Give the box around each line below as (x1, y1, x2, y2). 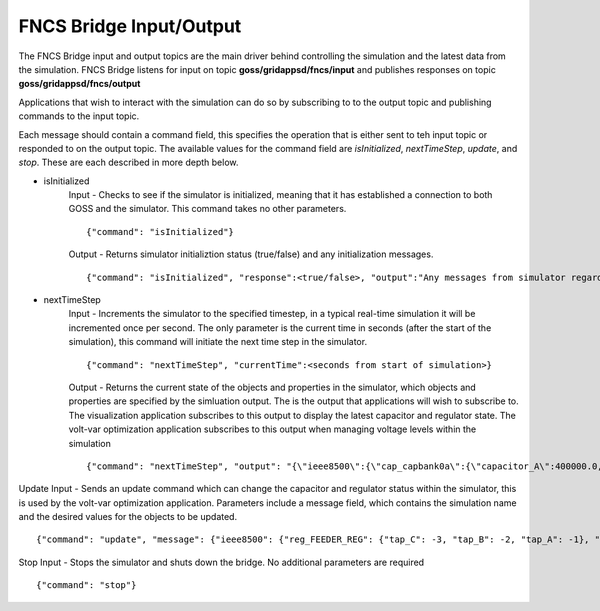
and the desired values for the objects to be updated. (18, 511, 238, 523)
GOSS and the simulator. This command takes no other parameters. (68, 203, 347, 215)
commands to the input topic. (18, 110, 140, 122)
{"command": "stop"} (36, 580, 137, 591)
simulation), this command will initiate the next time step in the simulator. (68, 336, 368, 348)
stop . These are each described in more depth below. (18, 156, 239, 169)
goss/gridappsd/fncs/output (18, 78, 141, 90)
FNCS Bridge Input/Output (18, 15, 242, 37)
